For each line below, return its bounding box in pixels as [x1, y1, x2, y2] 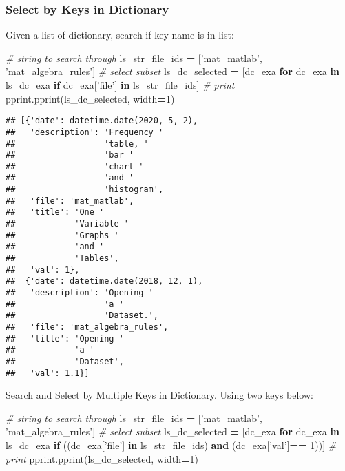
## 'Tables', [6, 253, 119, 264]
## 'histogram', [6, 185, 164, 195]
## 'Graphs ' [6, 230, 119, 240]
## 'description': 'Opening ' [6, 288, 154, 298]
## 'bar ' [6, 150, 134, 160]
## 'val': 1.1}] [6, 368, 90, 378]
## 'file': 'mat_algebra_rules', [6, 322, 169, 332]
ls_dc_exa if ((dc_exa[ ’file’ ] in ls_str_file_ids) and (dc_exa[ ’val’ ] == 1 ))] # [6, 438, 337, 452]
